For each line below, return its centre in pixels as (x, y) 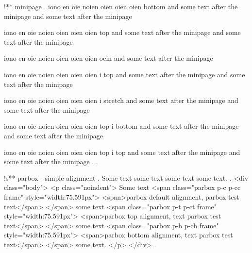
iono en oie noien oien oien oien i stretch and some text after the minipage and (121, 100)
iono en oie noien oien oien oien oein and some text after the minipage (109, 58)
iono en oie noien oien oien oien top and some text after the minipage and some (122, 32)
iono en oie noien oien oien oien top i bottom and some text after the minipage (121, 126)
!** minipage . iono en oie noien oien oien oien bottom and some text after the (121, 6)
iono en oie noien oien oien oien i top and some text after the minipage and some (125, 74)
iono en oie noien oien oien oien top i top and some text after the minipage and (122, 152)
